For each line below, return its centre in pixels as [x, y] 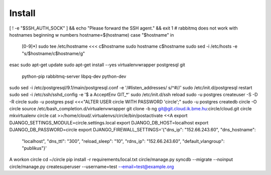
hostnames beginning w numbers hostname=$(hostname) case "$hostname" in [92, 35]
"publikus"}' [34, 148]
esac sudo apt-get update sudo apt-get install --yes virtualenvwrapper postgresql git [97, 65]
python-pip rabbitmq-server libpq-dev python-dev [74, 76]
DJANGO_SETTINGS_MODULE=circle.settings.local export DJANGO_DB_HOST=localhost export [109, 122]
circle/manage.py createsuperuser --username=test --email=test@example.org [92, 166]
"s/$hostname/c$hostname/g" [53, 53]
